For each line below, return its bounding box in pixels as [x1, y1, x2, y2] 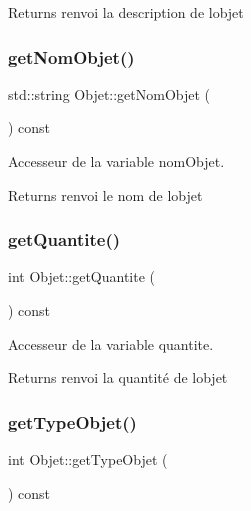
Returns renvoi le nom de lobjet [8, 184, 203, 205]
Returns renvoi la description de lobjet [8, 2, 244, 22]
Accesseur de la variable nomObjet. [8, 151, 225, 171]
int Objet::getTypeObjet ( [8, 449, 168, 469]
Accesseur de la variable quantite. [8, 333, 214, 354]
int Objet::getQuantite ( [8, 266, 156, 287]
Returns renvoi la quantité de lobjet [8, 367, 228, 388]
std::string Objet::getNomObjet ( [8, 83, 211, 104]
